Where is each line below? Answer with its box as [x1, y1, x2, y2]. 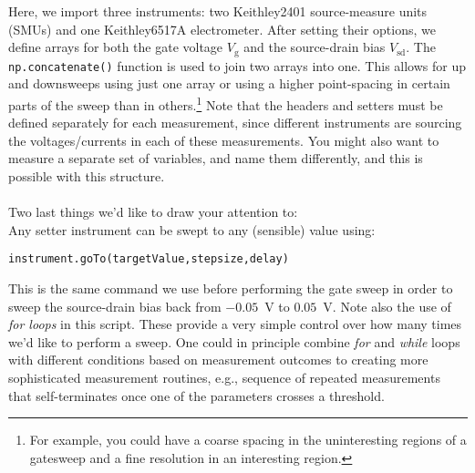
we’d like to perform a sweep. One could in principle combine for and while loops [8, 332, 460, 351]
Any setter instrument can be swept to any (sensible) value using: [8, 220, 376, 239]
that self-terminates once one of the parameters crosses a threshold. [8, 386, 385, 405]
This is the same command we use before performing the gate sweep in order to [8, 278, 453, 297]
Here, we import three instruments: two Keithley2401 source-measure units [8, 2, 428, 20]
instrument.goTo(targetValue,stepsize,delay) [8, 252, 289, 266]
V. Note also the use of [323, 296, 451, 315]
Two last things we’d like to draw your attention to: [8, 202, 298, 221]
